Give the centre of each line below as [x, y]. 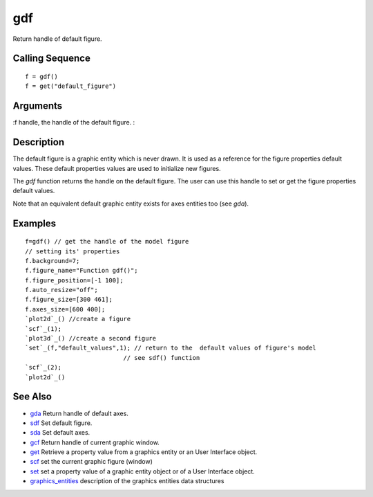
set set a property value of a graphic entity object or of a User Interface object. [142, 471]
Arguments [38, 106]
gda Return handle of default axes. [79, 413]
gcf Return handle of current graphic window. [95, 442]
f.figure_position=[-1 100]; [74, 280]
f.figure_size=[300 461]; [69, 300]
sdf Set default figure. [61, 423]
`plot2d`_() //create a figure [78, 319]
